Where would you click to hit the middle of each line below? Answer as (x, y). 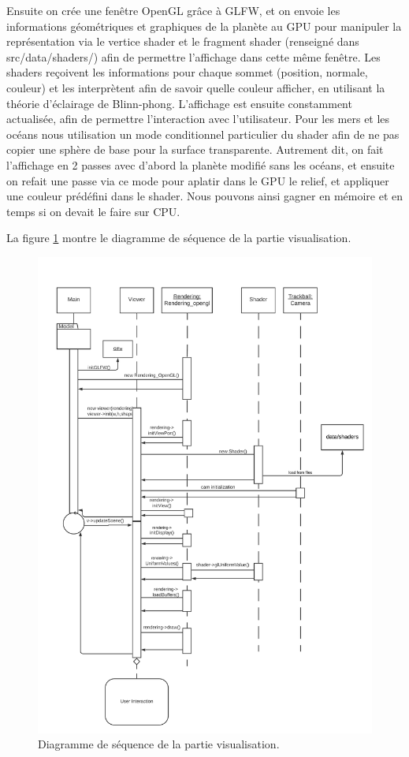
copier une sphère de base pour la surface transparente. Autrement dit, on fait (195, 149)
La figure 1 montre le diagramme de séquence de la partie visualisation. (179, 238)
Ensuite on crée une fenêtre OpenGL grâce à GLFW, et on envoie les (173, 10)
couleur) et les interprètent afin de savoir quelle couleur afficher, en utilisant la (196, 87)
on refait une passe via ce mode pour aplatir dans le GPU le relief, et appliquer (198, 180)
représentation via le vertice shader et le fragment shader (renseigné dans (183, 41)
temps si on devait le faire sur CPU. (93, 211)
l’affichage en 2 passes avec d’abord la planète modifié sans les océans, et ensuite (201, 164)
